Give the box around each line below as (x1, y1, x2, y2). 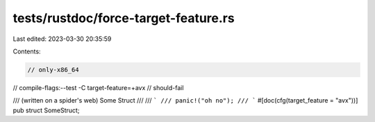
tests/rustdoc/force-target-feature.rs (12, 10, 235, 26)
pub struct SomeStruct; (12, 106, 80, 114)
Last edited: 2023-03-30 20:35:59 (12, 35, 112, 43)
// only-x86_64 (27, 66, 79, 73)
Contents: (12, 47, 41, 55)
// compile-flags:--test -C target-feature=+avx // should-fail (12, 83, 184, 91)
